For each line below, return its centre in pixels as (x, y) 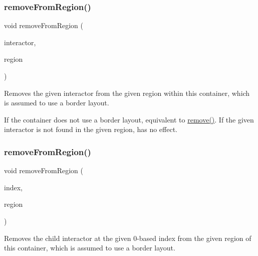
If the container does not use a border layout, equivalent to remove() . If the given (129, 119)
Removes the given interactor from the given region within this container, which (127, 93)
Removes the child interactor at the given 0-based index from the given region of (128, 238)
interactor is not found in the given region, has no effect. (91, 129)
